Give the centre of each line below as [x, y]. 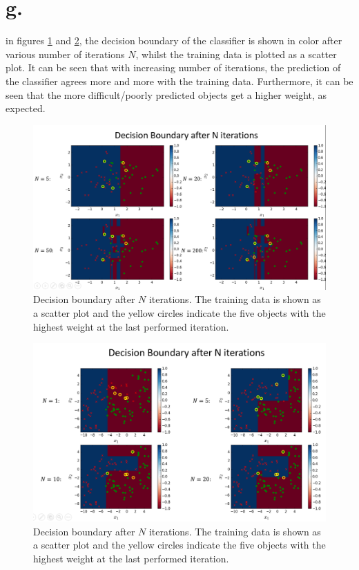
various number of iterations [65, 54]
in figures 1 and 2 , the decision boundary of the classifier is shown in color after [174, 40]
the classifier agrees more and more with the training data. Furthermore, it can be [179, 81]
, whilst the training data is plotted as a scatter [236, 54]
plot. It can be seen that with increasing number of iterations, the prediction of [173, 67]
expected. [26, 108]
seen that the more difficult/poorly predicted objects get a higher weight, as [166, 94]
